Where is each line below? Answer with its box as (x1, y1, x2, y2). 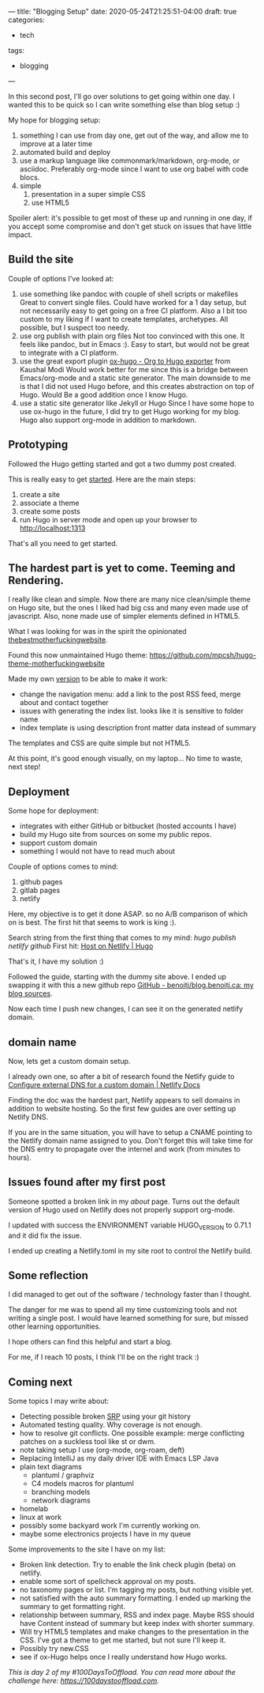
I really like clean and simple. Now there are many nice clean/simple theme (8, 594, 251, 604)
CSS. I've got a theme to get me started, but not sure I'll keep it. (19, 1635, 226, 1645)
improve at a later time (19, 139, 93, 149)
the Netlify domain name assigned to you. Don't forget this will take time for (8, 1136, 254, 1145)
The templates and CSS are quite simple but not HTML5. (8, 738, 191, 748)
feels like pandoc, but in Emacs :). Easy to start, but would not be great (19, 339, 250, 349)
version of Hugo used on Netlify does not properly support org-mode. (8, 1205, 235, 1214)
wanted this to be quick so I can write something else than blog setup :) (8, 100, 240, 109)
